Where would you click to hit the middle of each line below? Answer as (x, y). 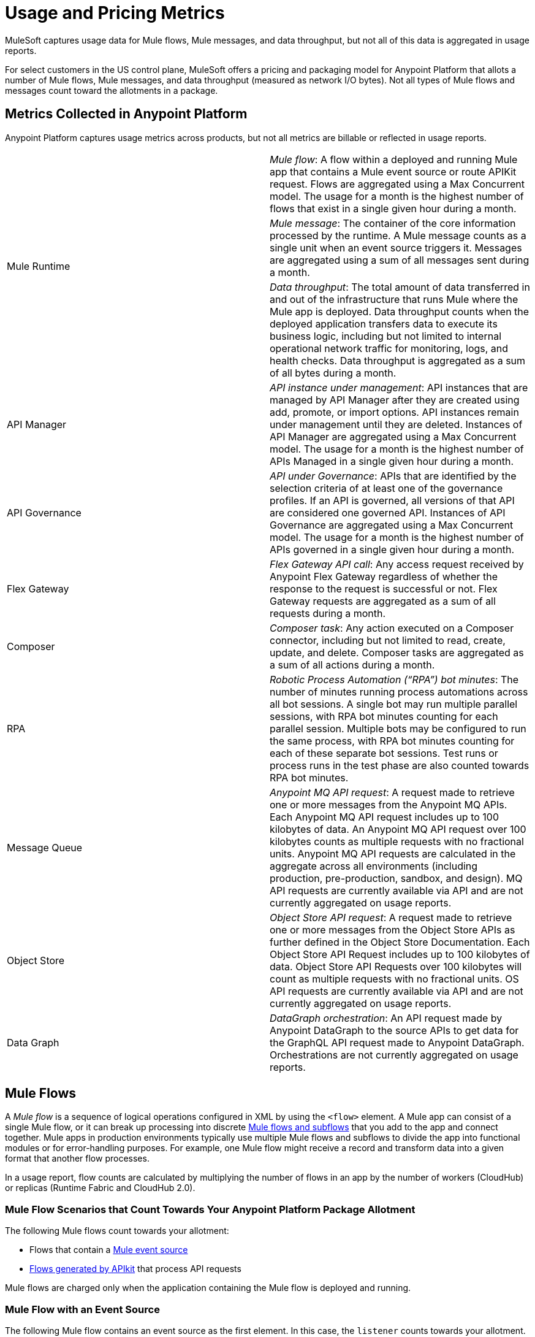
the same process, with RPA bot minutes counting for (392, 741)
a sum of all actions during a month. (352, 665)
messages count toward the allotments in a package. (112, 90)
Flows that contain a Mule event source (109, 1250)
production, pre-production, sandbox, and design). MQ (396, 878)
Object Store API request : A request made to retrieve (391, 917)
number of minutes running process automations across (399, 691)
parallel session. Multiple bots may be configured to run (398, 728)
